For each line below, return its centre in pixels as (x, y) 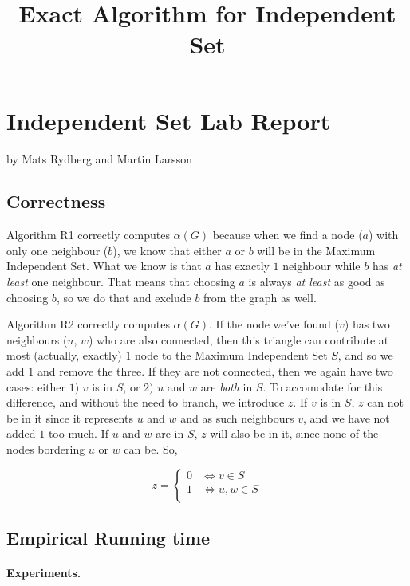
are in (170, 433)
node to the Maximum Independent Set (231, 355)
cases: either (36, 386)
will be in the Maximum (316, 250)
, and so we (365, 355)
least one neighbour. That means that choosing (121, 282)
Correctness (56, 201)
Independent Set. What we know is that (104, 266)
